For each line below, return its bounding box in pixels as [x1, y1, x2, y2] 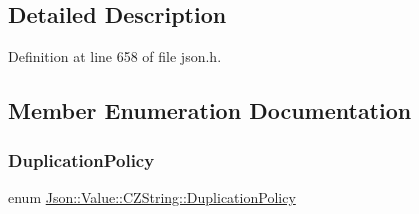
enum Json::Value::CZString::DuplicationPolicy [8, 186, 296, 207]
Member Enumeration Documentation [8, 95, 412, 126]
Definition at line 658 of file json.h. [8, 46, 222, 67]
